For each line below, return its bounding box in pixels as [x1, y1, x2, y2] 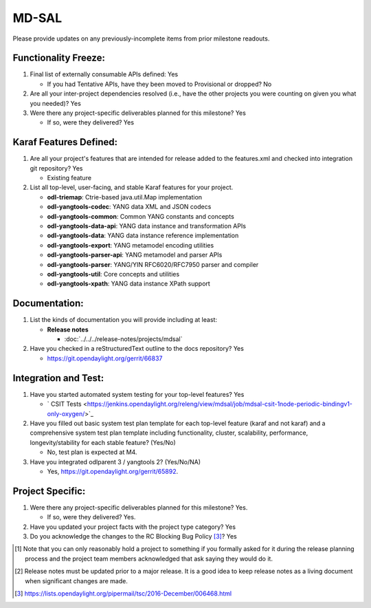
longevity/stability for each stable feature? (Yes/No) [30, 438, 177, 446]
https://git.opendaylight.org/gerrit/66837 [47, 354, 163, 362]
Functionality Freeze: [12, 52, 106, 64]
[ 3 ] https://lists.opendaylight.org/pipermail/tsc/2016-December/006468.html [14, 589, 232, 598]
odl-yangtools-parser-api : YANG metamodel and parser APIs [47, 251, 223, 259]
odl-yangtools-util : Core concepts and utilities [47, 270, 180, 278]
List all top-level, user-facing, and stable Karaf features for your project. [30, 183, 234, 192]
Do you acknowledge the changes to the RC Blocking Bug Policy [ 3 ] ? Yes [30, 532, 237, 540]
